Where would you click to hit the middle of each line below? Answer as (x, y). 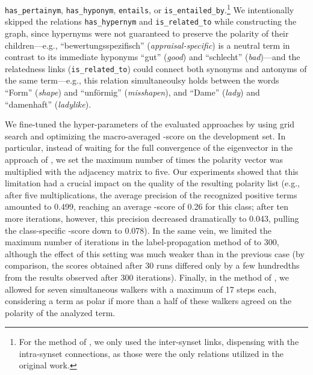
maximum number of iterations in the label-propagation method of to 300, (142, 242)
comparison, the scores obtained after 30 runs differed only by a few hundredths (152, 265)
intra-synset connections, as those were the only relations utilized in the (151, 353)
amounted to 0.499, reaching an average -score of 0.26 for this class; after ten (147, 206)
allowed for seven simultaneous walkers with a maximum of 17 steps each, (141, 289)
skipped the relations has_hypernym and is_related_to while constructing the (151, 21)
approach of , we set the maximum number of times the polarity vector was (144, 159)
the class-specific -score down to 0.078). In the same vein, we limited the (138, 230)
